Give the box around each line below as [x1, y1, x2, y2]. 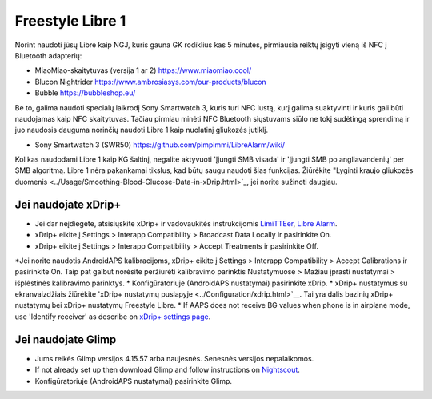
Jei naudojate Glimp [14, 333, 117, 346]
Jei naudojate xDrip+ [14, 198, 122, 211]
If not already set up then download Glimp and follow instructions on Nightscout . [34, 365, 300, 375]
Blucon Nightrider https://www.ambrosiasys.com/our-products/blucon [34, 77, 267, 86]
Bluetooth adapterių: [14, 50, 82, 60]
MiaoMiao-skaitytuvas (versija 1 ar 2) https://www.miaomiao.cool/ [34, 66, 252, 75]
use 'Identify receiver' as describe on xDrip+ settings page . [14, 312, 211, 321]
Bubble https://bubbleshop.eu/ [34, 88, 136, 98]
